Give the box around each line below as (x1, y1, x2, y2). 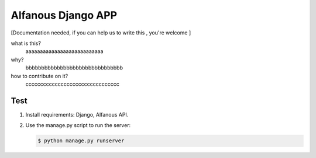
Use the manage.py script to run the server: (25, 122, 131, 129)
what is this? (11, 40, 41, 47)
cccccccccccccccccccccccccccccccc (25, 80, 119, 87)
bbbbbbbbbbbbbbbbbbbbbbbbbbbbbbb (25, 64, 123, 71)
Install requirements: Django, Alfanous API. (25, 111, 129, 118)
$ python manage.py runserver (37, 138, 125, 144)
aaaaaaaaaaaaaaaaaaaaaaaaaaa (25, 48, 104, 55)
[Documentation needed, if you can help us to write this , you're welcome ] (11, 29, 191, 36)
